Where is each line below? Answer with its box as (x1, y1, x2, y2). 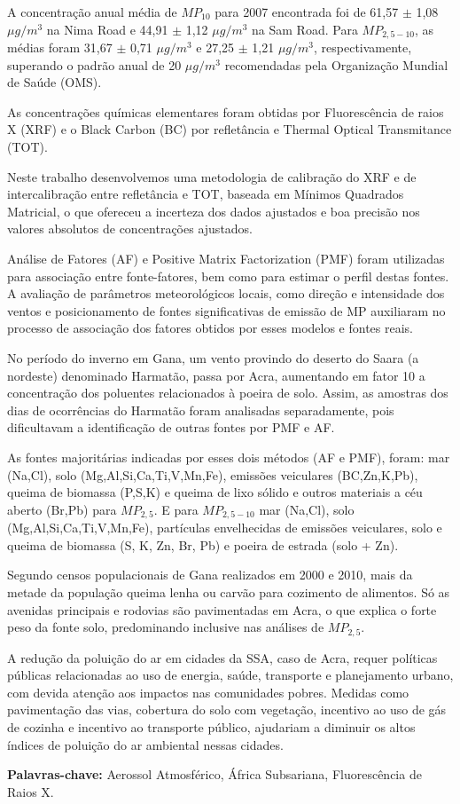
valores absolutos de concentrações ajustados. (7, 219, 253, 238)
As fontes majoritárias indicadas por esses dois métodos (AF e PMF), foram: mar (7, 447, 450, 466)
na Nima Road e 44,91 (46, 20, 168, 38)
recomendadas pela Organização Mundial (224, 55, 448, 74)
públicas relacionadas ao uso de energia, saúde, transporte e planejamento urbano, (7, 666, 454, 684)
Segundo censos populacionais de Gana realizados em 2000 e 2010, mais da (7, 565, 413, 584)
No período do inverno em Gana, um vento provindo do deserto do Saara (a (7, 348, 419, 367)
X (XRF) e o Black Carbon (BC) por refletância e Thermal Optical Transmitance (7, 120, 452, 138)
